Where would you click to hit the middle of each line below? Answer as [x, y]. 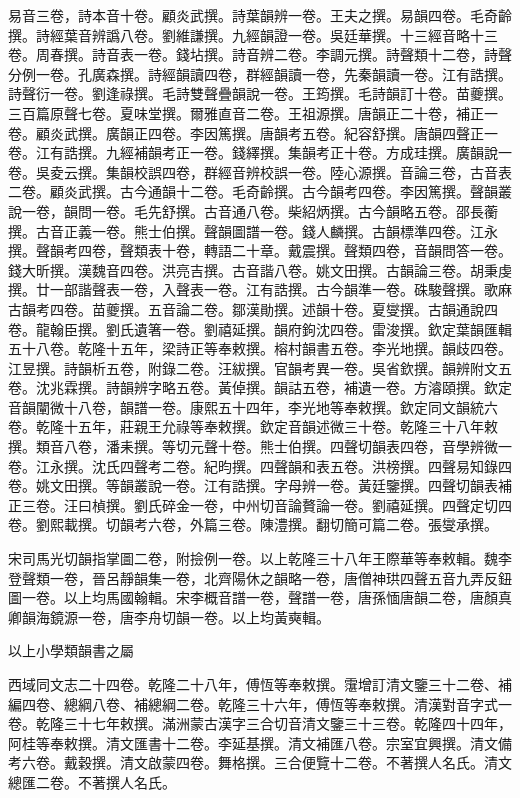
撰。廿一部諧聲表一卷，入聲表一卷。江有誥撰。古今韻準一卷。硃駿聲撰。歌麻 [260, 289]
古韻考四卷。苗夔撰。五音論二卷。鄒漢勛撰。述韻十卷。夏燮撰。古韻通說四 [253, 308]
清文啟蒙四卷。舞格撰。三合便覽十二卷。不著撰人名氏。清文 [315, 762]
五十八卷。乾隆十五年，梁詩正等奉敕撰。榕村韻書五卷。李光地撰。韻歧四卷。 [260, 348]
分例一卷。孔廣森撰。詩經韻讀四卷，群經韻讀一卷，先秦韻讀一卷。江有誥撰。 [260, 73]
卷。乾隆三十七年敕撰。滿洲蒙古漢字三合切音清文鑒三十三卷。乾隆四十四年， [260, 723]
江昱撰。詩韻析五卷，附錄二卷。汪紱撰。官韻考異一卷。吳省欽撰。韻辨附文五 [260, 367]
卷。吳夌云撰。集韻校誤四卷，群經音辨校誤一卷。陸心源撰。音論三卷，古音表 [260, 171]
